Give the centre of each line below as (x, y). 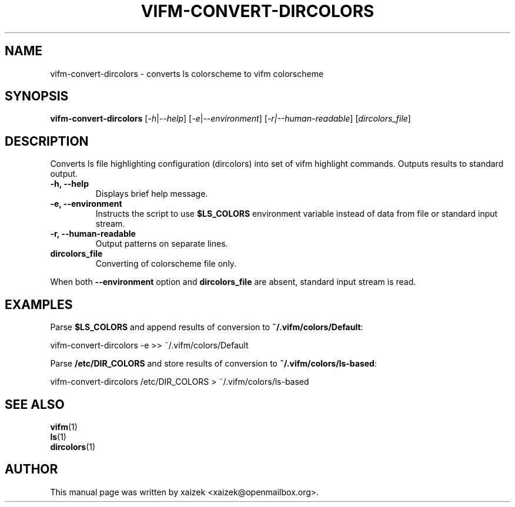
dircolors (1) (73, 446)
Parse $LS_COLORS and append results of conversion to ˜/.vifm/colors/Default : (207, 327)
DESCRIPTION (47, 141)
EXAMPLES (39, 304)
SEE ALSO (35, 404)
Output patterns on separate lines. (162, 244)
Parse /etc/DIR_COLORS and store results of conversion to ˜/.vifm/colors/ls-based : (213, 364)
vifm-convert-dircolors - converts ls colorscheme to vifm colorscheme (187, 73)
